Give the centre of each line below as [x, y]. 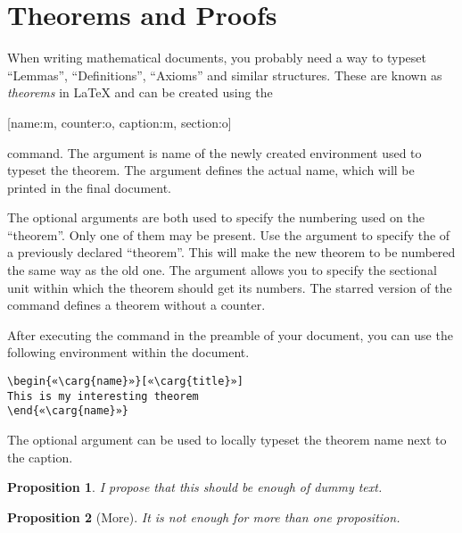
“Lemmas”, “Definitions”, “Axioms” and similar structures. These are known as [225, 75]
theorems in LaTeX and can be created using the [140, 92]
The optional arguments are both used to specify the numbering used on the [216, 217]
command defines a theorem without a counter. [136, 305]
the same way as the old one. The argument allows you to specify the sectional [222, 270]
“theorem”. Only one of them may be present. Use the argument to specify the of [229, 234]
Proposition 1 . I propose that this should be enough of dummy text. [195, 487]
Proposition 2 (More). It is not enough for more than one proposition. [204, 516]
